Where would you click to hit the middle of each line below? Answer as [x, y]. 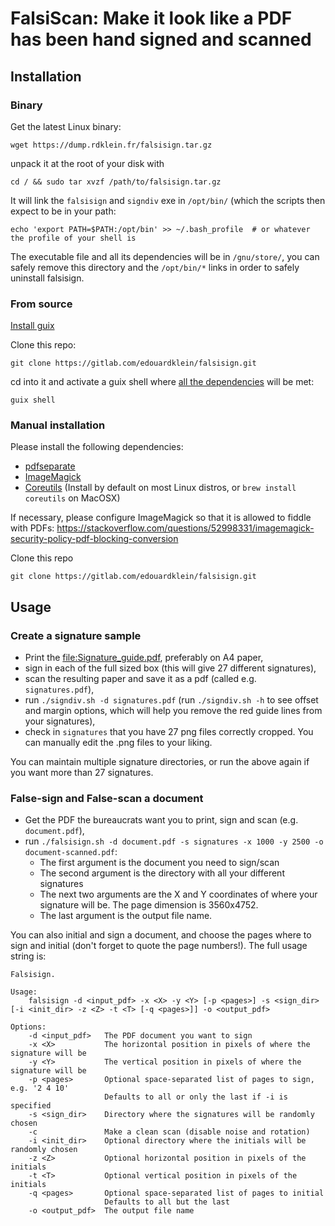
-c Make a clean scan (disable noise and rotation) [169, 1132]
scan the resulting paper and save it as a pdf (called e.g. [140, 679]
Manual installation [58, 425]
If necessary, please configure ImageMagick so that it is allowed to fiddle [161, 518]
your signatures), [60, 721]
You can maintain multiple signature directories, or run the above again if [160, 762]
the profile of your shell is [73, 238]
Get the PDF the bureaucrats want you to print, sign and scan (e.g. [161, 820]
